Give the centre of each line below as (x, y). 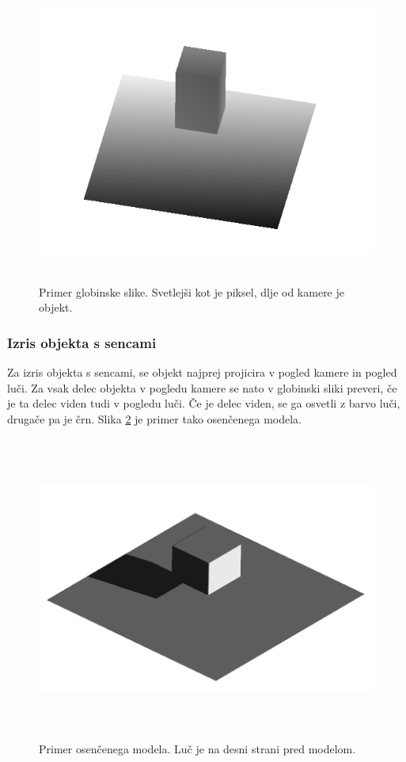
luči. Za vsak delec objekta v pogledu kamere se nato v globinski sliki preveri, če (202, 387)
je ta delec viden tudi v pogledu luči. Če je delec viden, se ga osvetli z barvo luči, (204, 403)
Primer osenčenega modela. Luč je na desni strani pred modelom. (197, 748)
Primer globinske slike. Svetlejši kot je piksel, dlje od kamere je (192, 291)
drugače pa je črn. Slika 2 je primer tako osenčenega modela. (154, 418)
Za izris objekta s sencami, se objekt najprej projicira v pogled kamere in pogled (202, 371)
